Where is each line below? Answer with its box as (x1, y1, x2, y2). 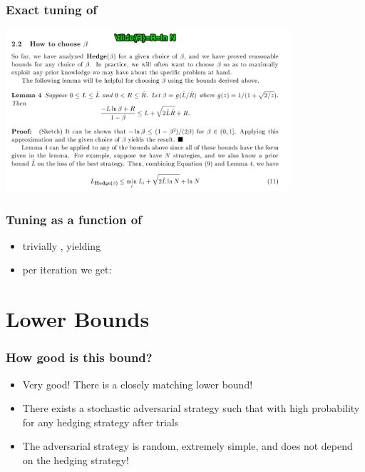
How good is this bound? (6, 348, 153, 366)
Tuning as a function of (6, 210, 142, 228)
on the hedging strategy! (22, 452, 129, 467)
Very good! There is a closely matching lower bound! (22, 376, 253, 391)
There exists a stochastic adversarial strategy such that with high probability (22, 401, 360, 416)
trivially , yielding (22, 238, 101, 253)
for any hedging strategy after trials (22, 414, 179, 429)
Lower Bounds (6, 304, 150, 333)
